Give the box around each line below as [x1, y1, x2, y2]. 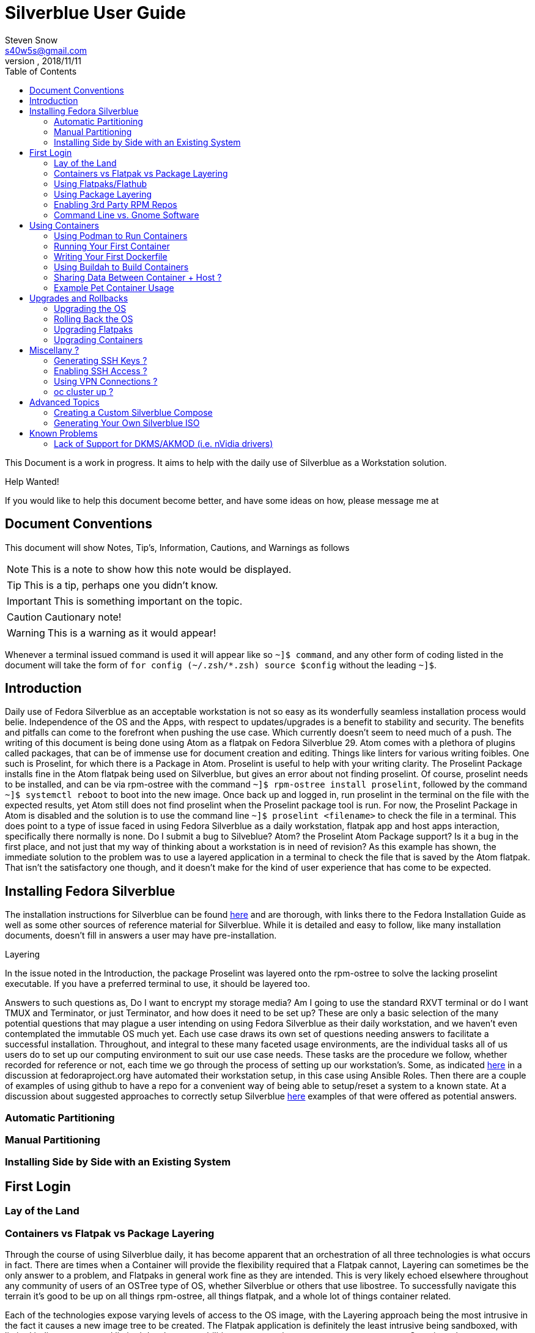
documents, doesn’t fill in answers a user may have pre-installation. [5, 930, 277, 941]
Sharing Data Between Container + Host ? [54, 271, 222, 282]
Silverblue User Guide [5, 2, 186, 23]
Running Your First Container [54, 240, 170, 251]
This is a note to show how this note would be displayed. [31, 563, 292, 575]
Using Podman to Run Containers [54, 230, 188, 241]
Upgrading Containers [54, 334, 143, 345]
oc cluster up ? [54, 386, 114, 397]
